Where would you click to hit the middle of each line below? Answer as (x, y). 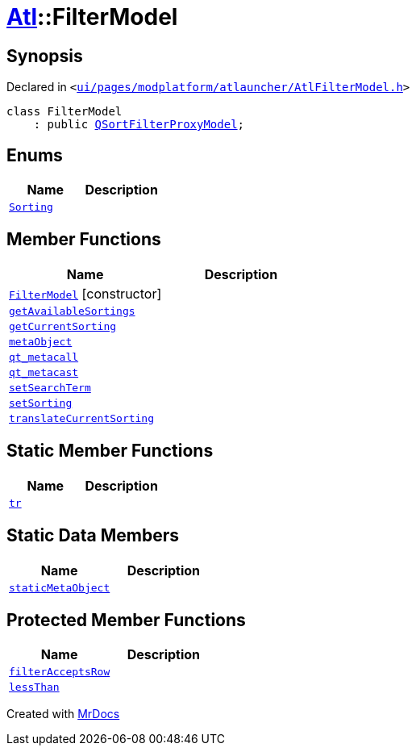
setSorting (41, 403)
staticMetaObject (60, 587)
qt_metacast (44, 372)
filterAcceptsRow (60, 672)
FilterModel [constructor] (85, 293)
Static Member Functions (110, 451)
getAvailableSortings (72, 311)
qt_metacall (44, 357)
